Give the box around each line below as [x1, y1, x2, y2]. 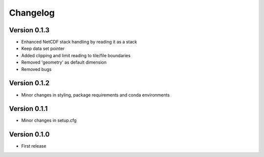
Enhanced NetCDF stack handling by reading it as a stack [21, 39, 137, 45]
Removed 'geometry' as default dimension [21, 59, 107, 66]
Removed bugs [21, 66, 52, 72]
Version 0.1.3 [9, 26, 50, 34]
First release [21, 143, 46, 149]
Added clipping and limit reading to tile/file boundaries [21, 52, 131, 58]
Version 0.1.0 [9, 130, 50, 139]
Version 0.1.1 [9, 105, 48, 113]
